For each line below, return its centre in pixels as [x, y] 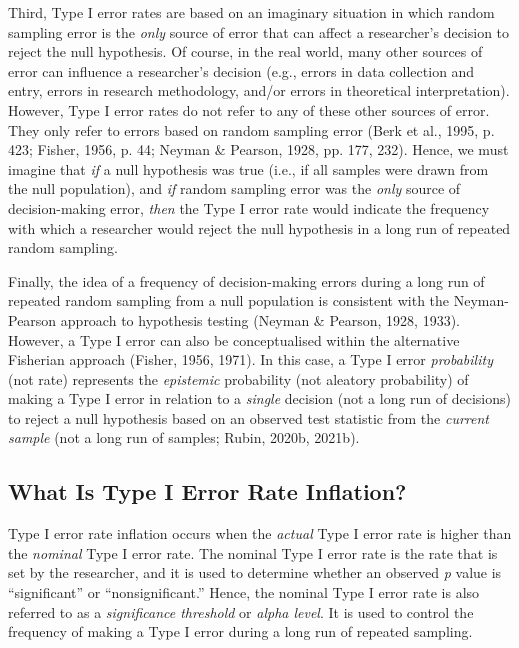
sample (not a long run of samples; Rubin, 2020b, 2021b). [184, 437]
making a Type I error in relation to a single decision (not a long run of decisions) [260, 398]
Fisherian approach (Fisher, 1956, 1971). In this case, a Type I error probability [250, 359]
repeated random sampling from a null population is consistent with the [229, 300]
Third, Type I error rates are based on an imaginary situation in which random [251, 12]
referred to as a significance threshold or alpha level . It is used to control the [241, 611]
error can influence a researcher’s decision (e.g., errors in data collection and [241, 70]
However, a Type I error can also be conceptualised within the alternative [234, 339]
